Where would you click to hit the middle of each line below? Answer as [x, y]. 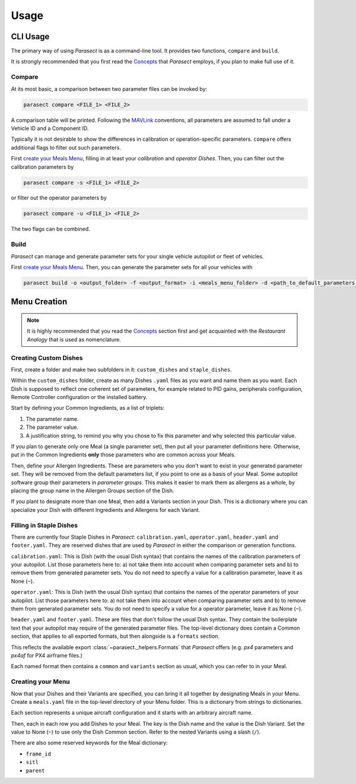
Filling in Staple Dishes [44, 525]
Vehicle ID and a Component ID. [50, 128]
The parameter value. [52, 427]
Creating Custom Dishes [47, 358]
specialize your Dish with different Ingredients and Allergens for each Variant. [106, 510]
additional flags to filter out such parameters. [66, 147]
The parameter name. [52, 419]
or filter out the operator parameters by [59, 198]
